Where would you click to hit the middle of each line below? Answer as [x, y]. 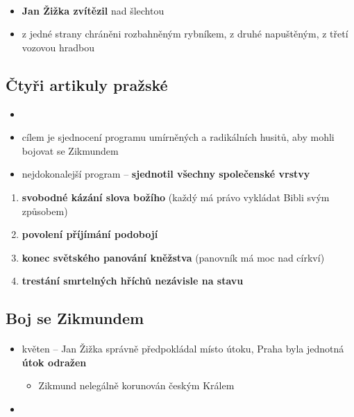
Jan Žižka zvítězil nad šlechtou [93, 10]
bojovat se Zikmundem [70, 150]
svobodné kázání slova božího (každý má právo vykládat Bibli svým [176, 197]
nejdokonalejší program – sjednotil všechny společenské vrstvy [166, 174]
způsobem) [45, 211]
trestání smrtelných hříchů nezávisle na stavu [133, 281]
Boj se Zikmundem [75, 318]
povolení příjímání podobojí [90, 234]
